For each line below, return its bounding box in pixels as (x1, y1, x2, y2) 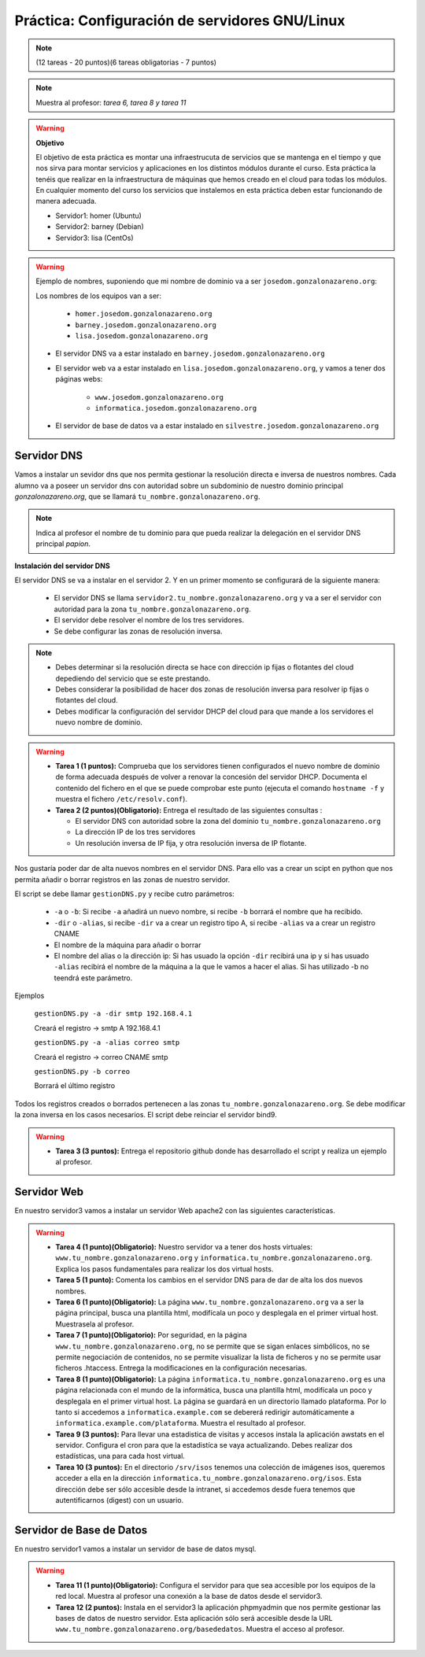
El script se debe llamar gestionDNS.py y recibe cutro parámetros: (14, 889, 235, 899)
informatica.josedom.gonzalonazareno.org (94, 404, 257, 412)
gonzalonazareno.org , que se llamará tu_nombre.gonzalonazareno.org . (14, 492, 261, 501)
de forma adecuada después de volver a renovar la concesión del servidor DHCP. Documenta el (55, 772, 368, 782)
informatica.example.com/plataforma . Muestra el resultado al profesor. (55, 1419, 306, 1428)
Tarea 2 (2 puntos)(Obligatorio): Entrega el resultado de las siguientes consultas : (55, 805, 323, 814)
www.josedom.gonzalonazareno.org (94, 393, 224, 401)
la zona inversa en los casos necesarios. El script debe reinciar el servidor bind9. (14, 1110, 277, 1120)
